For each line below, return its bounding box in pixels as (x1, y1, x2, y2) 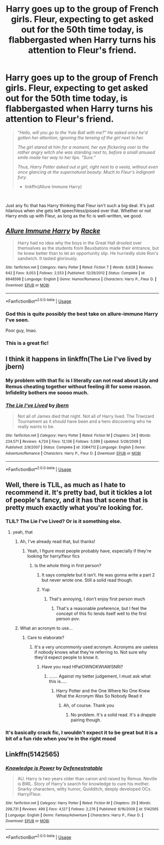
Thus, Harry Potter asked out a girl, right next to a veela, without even (17, 164, 158, 170)
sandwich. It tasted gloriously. (17, 255, 78, 261)
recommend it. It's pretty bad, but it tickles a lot (5, 488, 152, 497)
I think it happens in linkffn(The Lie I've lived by (5, 355, 152, 363)
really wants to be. (17, 423, 55, 429)
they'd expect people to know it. (34, 654, 99, 660)
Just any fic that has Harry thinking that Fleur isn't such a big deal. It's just (5, 202, 155, 208)
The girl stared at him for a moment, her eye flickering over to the (17, 144, 149, 150)
